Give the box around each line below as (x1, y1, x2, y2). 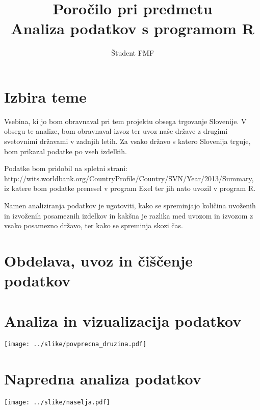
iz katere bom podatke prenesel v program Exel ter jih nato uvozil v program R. (4, 183, 256, 194)
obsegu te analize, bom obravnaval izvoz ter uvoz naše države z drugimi (4, 126, 228, 136)
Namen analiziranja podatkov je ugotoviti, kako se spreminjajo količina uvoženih (4, 200, 256, 210)
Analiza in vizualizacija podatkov (4, 310, 242, 331)
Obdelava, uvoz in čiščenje (4, 250, 193, 271)
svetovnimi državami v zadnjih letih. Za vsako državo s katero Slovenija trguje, (4, 136, 251, 147)
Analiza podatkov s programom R (11, 18, 254, 39)
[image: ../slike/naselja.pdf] (4, 399, 110, 406)
